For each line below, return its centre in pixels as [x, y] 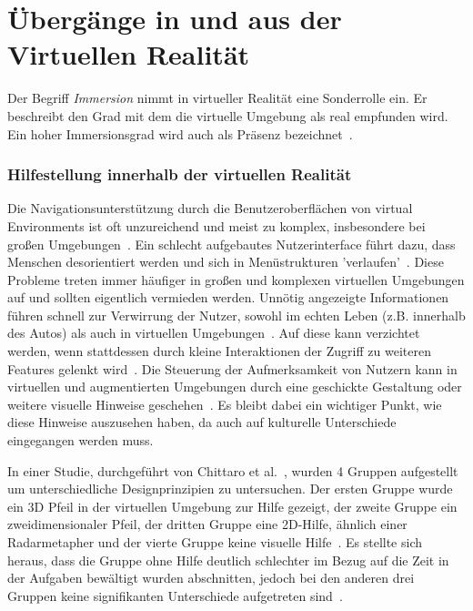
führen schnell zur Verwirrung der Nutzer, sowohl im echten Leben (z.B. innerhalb [236, 315]
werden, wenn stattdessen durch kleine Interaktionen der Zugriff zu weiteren [219, 351]
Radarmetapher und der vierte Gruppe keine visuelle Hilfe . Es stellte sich [215, 542]
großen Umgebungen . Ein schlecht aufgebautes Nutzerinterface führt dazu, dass [231, 244]
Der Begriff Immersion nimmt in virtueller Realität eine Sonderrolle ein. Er [217, 98]
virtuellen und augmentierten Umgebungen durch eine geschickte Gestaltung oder [235, 387]
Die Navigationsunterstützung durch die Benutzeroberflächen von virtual [210, 208]
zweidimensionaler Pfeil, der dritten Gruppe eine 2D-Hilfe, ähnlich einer [207, 524]
